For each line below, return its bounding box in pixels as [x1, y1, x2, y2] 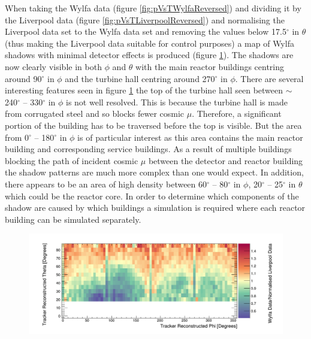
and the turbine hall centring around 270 [65, 72, 215, 84]
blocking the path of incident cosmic [5, 154, 138, 167]
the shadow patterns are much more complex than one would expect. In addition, [5, 166, 304, 178]
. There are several [235, 72, 304, 84]
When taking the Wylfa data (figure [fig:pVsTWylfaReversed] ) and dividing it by [5, 2, 301, 14]
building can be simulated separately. [5, 213, 141, 225]
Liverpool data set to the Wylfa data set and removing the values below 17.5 [5, 25, 286, 38]
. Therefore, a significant [192, 107, 282, 120]
